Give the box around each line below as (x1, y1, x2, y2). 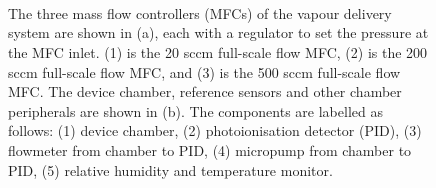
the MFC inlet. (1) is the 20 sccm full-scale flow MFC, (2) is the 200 (8, 41, 428, 62)
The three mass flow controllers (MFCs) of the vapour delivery (8, 2, 392, 23)
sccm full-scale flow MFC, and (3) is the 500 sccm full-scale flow (8, 61, 401, 82)
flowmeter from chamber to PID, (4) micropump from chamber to (8, 139, 412, 160)
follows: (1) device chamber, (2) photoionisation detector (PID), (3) (8, 120, 422, 141)
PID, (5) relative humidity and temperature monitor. (8, 159, 333, 180)
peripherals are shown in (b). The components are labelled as (8, 100, 383, 121)
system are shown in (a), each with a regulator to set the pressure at (8, 22, 429, 43)
